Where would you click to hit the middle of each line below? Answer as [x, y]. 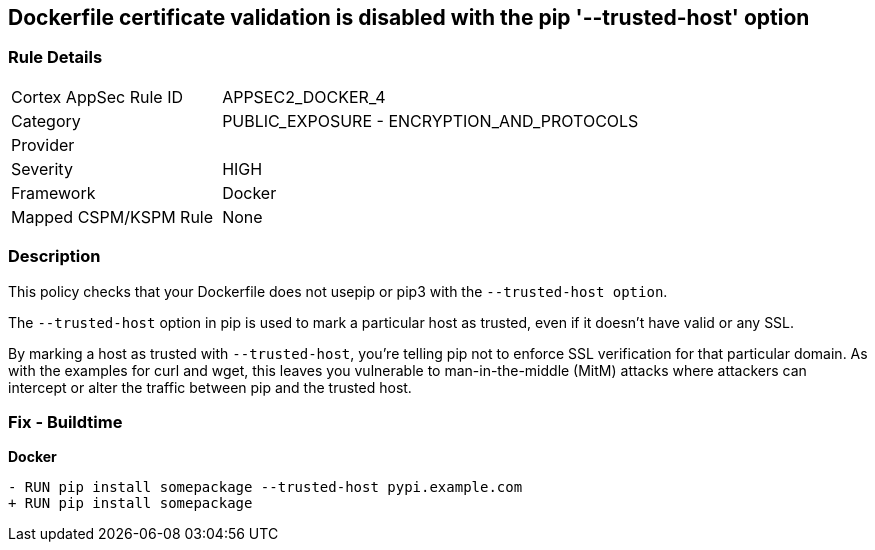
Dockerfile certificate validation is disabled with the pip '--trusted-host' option [409, 17]
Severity [42, 168]
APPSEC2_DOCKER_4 [304, 96]
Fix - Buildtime [65, 421]
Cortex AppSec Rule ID [97, 96]
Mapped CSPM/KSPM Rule [112, 216]
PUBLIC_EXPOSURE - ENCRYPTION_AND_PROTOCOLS [430, 120]
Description [54, 256]
